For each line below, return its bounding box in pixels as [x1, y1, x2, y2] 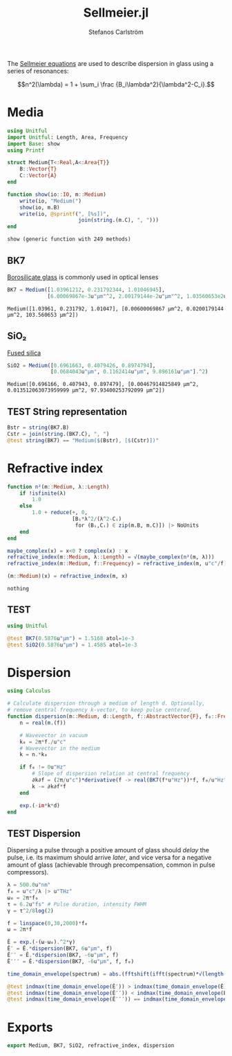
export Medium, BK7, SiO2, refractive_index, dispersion [7, 1042, 175, 1049]
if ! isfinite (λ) [19, 490, 67, 497]
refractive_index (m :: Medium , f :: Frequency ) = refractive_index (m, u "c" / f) [7, 560, 227, 567]
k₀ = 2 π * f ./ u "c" [19, 738, 67, 746]
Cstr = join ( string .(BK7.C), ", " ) [7, 430, 110, 437]
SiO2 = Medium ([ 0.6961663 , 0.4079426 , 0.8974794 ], [7, 362, 156, 369]
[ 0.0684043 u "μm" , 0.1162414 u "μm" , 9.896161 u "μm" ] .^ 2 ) [50, 369, 209, 376]
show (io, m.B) [19, 204, 60, 211]
